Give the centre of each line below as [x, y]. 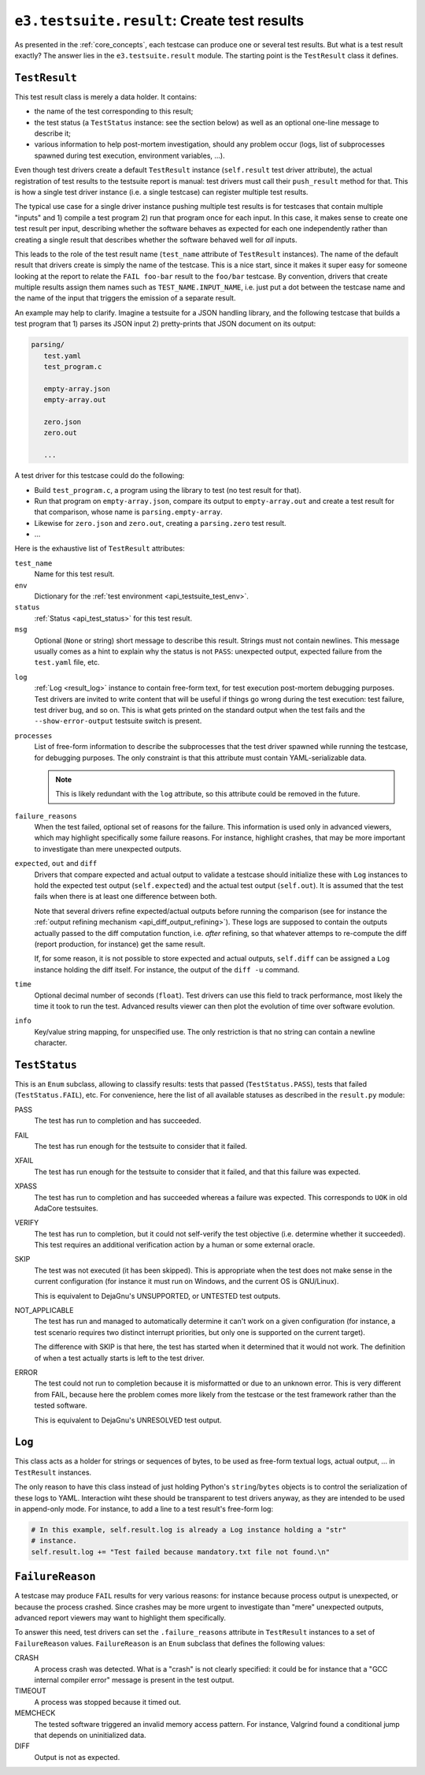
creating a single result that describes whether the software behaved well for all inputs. [156, 240]
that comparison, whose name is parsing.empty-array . [129, 512]
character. [51, 1043]
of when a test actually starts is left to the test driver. [119, 1358]
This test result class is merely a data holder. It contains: [105, 97]
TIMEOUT [31, 1691]
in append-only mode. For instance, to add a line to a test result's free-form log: [144, 1509]
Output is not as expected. [77, 1757]
